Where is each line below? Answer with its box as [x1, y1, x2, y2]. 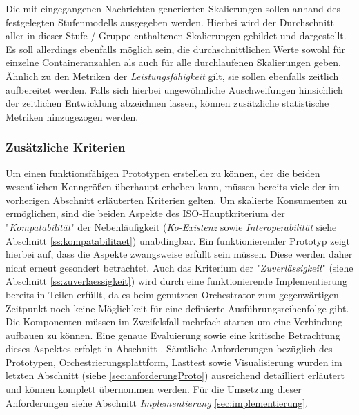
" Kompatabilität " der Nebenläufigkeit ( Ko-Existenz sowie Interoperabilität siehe [6, 219, 337, 234]
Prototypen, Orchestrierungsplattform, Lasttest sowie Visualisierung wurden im [6, 354, 342, 369]
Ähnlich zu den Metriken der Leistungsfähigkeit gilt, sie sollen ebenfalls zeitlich [6, 68, 339, 83]
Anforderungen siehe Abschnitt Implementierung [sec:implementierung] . [6, 395, 309, 409]
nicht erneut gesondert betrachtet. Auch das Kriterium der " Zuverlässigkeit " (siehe [6, 260, 353, 274]
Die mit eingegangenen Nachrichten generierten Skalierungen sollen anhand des [6, 1, 341, 15]
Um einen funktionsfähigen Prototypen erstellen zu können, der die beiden [6, 165, 320, 180]
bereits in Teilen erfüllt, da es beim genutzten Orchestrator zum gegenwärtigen [6, 287, 339, 301]
